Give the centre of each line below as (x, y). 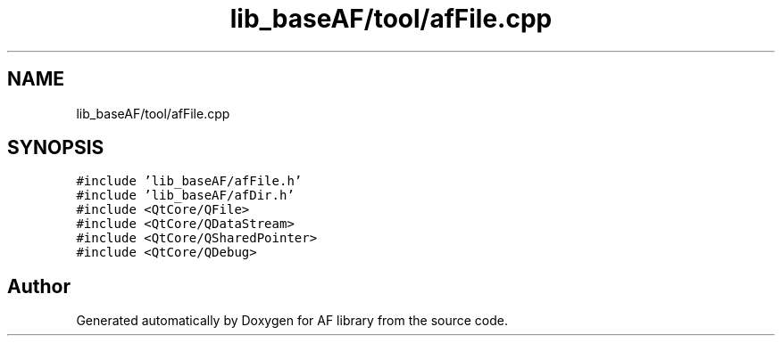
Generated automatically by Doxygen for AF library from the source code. (292, 321)
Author (39, 286)
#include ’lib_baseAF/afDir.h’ (185, 196)
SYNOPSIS (56, 148)
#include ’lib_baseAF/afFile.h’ (189, 181)
